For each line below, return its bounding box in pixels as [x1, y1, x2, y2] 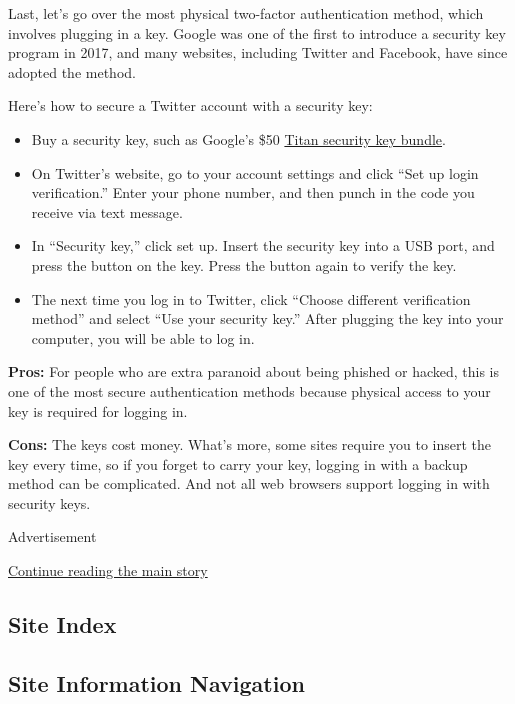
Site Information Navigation [8, 667, 305, 698]
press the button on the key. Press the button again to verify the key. [31, 254, 457, 275]
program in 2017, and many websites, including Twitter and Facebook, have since [8, 42, 508, 63]
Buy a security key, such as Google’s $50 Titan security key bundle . [31, 128, 446, 149]
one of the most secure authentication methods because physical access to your [8, 380, 491, 401]
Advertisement [8, 526, 97, 547]
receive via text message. [31, 201, 183, 222]
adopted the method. [8, 61, 136, 82]
